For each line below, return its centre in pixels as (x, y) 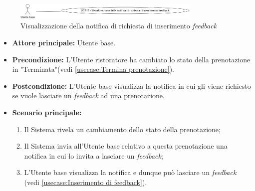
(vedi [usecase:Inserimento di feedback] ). (86, 182)
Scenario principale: (47, 112)
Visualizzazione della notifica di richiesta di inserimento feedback (119, 26)
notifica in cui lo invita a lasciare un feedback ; (94, 155)
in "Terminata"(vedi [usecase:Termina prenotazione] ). (93, 69)
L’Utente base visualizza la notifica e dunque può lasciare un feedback (130, 172)
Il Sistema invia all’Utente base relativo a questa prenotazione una (126, 146)
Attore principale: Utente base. (64, 43)
